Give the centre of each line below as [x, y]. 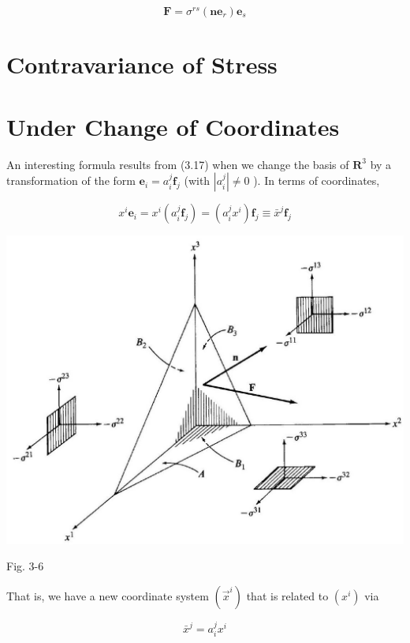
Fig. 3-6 [25, 566]
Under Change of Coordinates [173, 126]
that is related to [287, 596]
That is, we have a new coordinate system [108, 596]
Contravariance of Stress [142, 64]
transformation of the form [71, 180]
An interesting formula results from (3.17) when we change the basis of [178, 164]
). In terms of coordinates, [317, 180]
